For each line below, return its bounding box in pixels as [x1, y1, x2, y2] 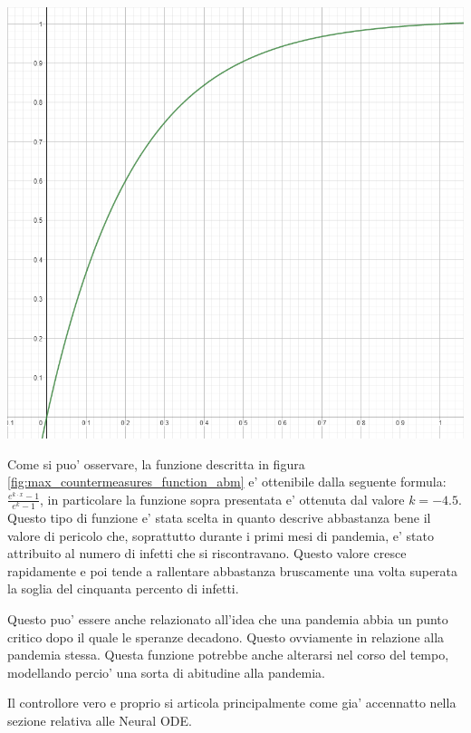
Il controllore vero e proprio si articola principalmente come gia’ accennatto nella [7, 693, 457, 712]
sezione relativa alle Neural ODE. [7, 711, 192, 730]
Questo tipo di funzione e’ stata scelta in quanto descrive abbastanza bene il [7, 508, 431, 527]
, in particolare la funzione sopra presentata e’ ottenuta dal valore [40, 489, 405, 508]
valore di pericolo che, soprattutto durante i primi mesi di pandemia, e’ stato [7, 526, 434, 545]
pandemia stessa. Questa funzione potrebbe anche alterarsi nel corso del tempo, [7, 645, 449, 664]
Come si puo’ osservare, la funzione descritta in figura [7, 454, 305, 473]
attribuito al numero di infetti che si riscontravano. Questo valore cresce [7, 544, 407, 563]
